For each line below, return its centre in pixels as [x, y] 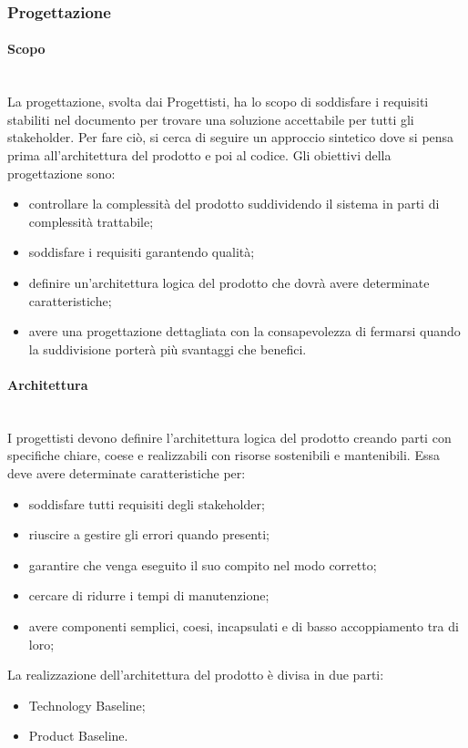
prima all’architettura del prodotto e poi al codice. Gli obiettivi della [199, 155]
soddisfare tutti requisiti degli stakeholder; [147, 503]
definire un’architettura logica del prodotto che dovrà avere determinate [229, 282]
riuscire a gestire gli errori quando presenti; [149, 534]
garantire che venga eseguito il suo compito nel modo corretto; [203, 564]
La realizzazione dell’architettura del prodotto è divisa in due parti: [196, 675]
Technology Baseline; [87, 705]
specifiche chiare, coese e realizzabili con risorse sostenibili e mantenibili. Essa [224, 455]
